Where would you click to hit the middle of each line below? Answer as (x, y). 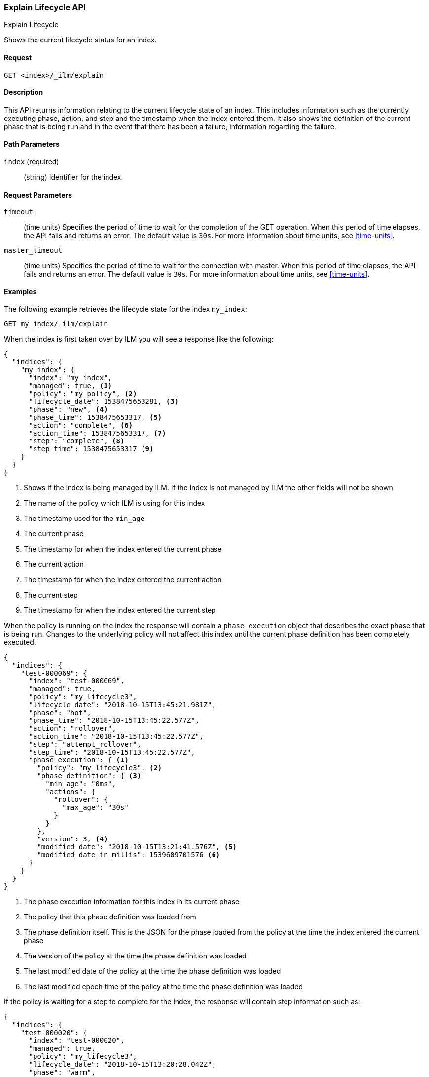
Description (24, 92)
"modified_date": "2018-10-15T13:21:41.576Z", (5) (137, 847)
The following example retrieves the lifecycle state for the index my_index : (125, 309)
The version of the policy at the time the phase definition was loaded (135, 956)
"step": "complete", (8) (77, 441)
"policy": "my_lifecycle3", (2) (100, 768)
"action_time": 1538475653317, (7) (97, 433)
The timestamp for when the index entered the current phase (123, 549)
